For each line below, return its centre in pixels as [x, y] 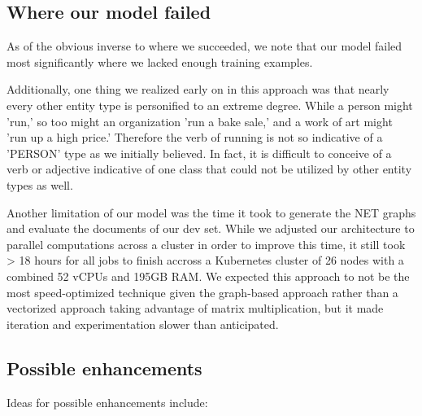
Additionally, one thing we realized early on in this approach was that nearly [198, 89]
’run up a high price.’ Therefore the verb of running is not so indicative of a [195, 137]
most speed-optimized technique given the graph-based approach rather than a [202, 292]
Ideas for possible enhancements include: [107, 402]
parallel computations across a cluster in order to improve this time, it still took [206, 244]
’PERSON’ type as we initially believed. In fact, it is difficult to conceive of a [199, 153]
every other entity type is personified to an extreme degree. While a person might [210, 105]
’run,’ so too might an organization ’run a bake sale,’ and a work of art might [200, 121]
